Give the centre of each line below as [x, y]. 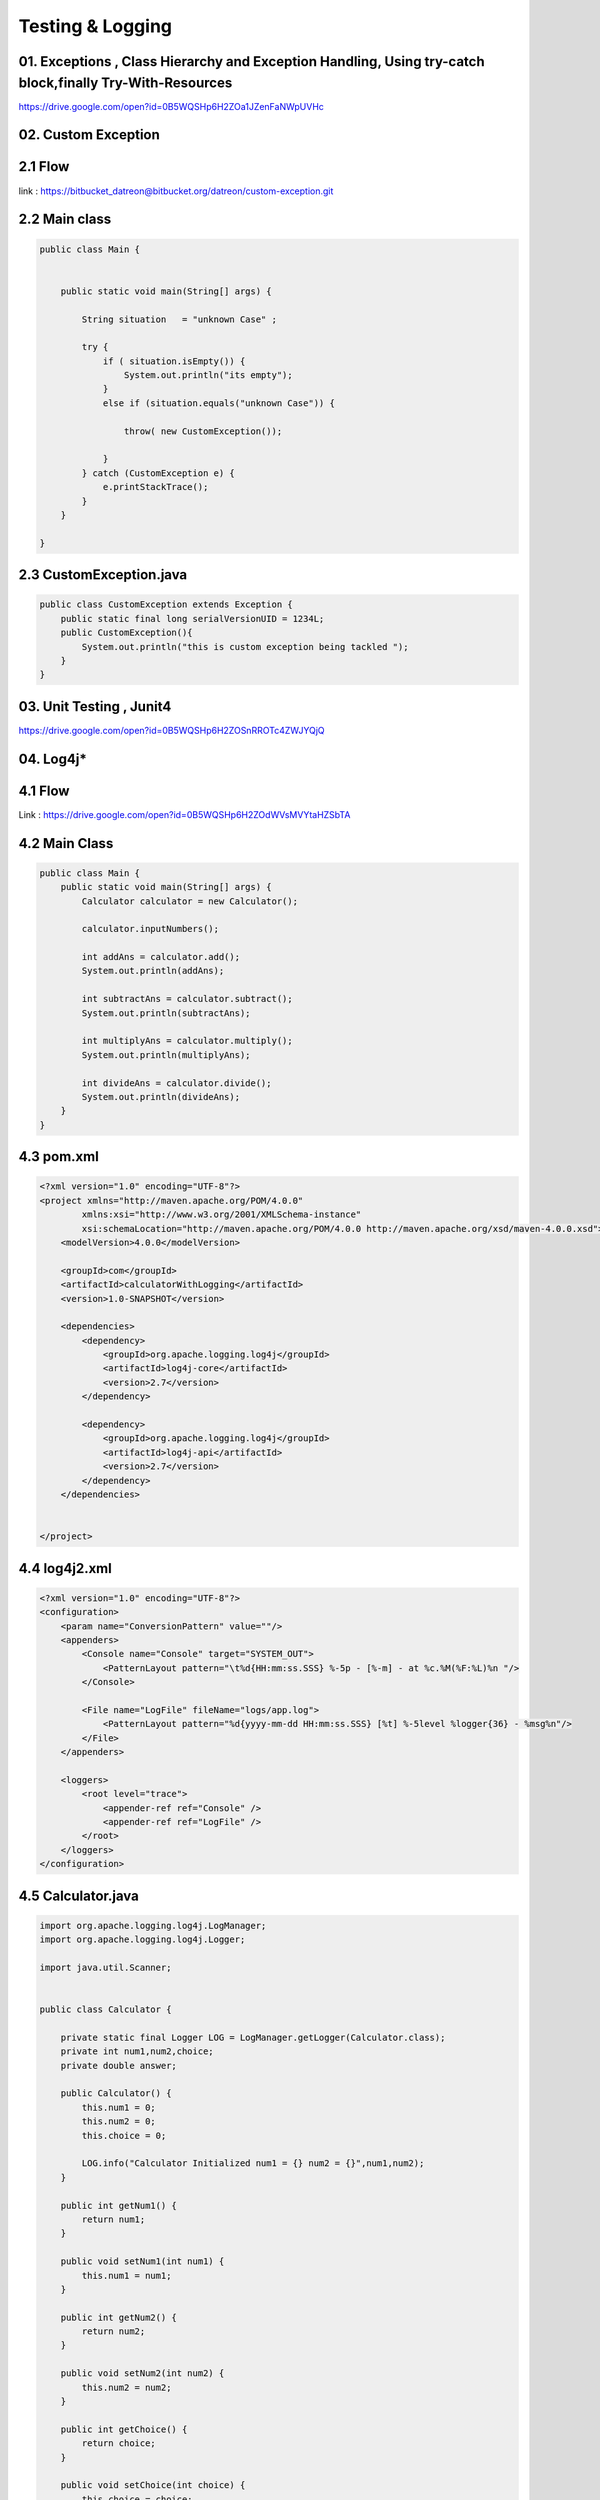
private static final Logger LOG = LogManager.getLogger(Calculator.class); [253, 2037]
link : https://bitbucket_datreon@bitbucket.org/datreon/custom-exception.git [176, 191]
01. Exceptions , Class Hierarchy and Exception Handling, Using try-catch [251, 61]
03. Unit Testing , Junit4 [95, 706]
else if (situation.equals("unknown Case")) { [218, 403]
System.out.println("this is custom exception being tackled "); [245, 646]
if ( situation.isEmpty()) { [174, 361]
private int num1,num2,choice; [137, 2051]
